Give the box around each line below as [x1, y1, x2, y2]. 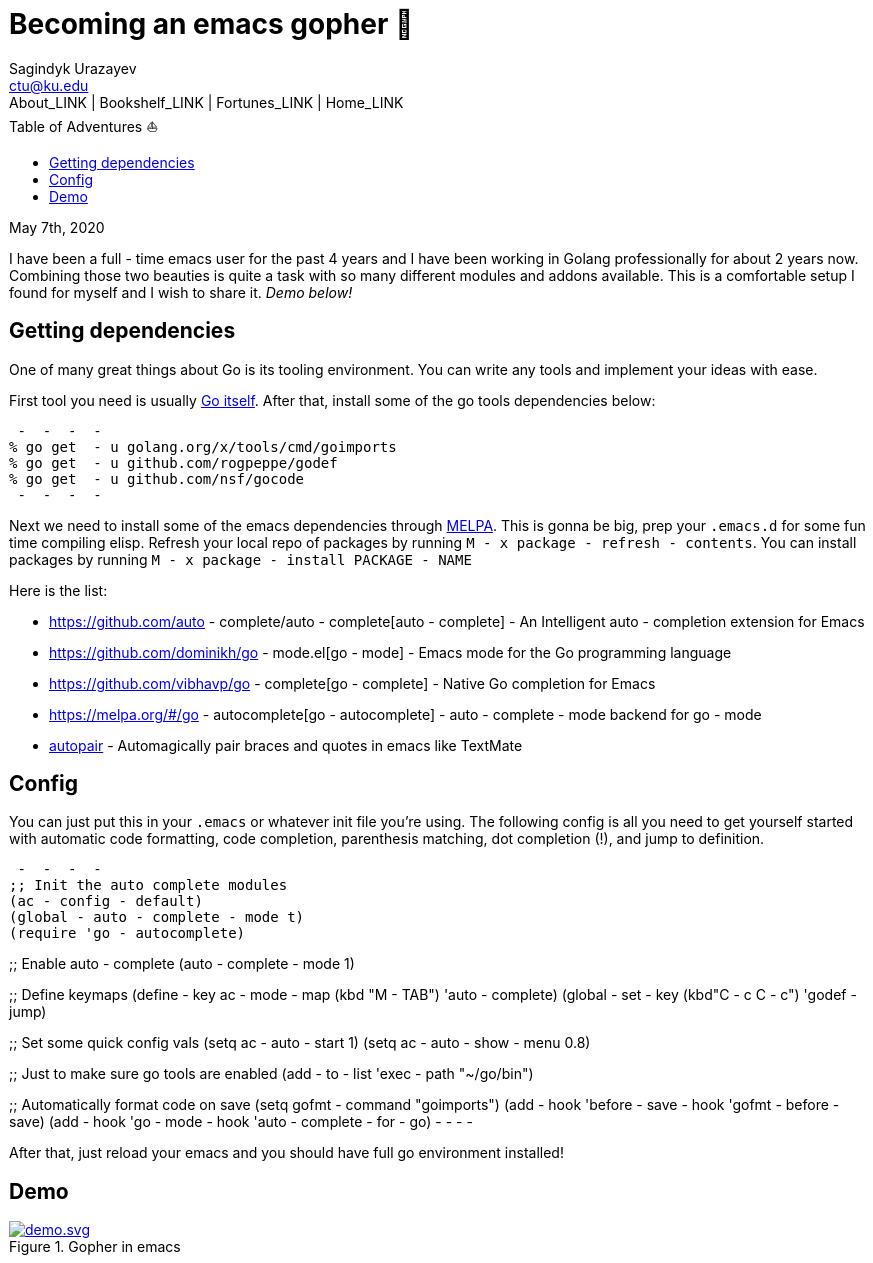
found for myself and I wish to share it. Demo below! [9, 283, 353, 301]
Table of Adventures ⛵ [9, 117, 159, 135]
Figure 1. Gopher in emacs [9, 1238, 181, 1256]
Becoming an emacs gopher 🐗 [9, 7, 414, 41]
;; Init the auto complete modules [9, 877, 288, 894]
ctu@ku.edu [9, 76, 89, 94]
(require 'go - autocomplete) [9, 925, 246, 942]
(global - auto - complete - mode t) [9, 909, 305, 926]
